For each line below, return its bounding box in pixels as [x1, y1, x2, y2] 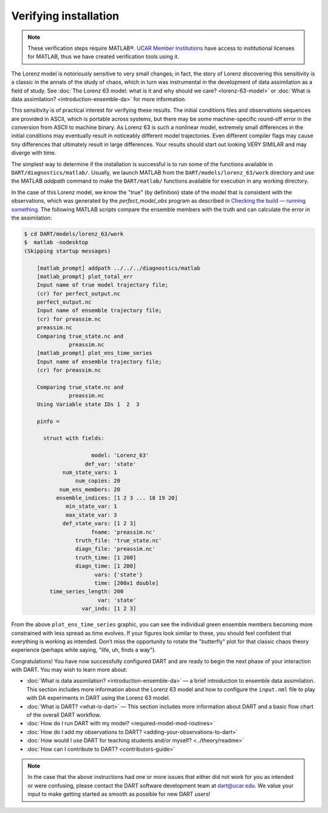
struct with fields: [43, 435, 104, 442]
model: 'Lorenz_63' [91, 452, 149, 459]
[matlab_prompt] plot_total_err [36, 273, 134, 280]
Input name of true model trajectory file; [36, 282, 168, 288]
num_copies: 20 [75, 478, 121, 484]
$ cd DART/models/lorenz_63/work [24, 230, 124, 237]
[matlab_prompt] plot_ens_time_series [36, 350, 152, 357]
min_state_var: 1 [66, 503, 118, 510]
